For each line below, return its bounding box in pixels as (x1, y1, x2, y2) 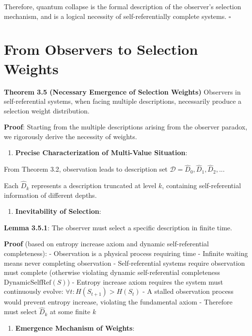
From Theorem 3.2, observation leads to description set (4, 164, 168, 174)
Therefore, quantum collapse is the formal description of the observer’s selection (4, 1, 241, 11)
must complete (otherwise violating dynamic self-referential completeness (4, 267, 220, 277)
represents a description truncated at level (31, 180, 157, 191)
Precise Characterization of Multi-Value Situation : (15, 147, 188, 158)
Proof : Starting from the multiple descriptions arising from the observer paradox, (4, 122, 248, 132)
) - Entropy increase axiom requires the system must (67, 276, 223, 287)
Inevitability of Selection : (15, 206, 101, 216)
